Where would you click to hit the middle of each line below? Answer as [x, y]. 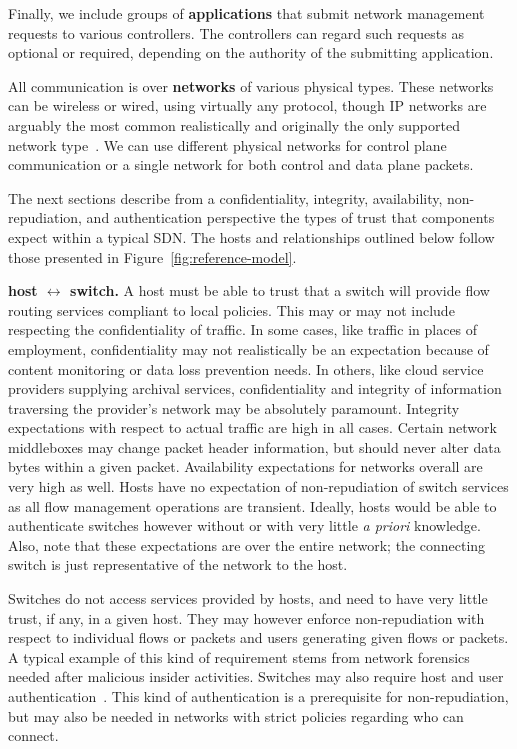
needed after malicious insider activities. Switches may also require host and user [256, 676]
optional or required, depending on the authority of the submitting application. [251, 52]
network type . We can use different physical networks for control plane [227, 144]
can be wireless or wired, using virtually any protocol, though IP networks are [247, 105]
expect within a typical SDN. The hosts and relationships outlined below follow [251, 236]
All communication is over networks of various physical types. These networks [251, 85]
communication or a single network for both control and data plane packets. [241, 164]
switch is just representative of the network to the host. [178, 564]
